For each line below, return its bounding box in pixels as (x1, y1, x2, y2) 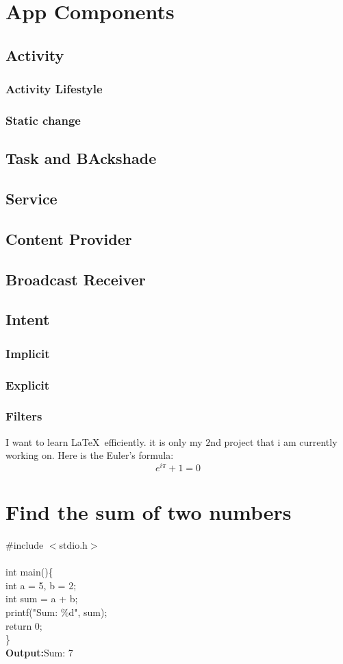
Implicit (5, 344, 50, 361)
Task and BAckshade (5, 147, 157, 169)
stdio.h (59, 538, 88, 552)
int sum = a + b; (5, 591, 78, 606)
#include (5, 538, 44, 552)
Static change (5, 111, 81, 128)
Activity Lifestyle (5, 80, 103, 97)
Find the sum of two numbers (5, 498, 292, 526)
